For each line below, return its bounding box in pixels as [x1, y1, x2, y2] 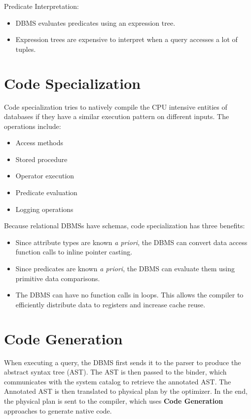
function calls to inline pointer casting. [15, 247, 133, 257]
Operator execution [15, 170, 74, 181]
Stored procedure [15, 154, 68, 164]
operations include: [4, 121, 61, 131]
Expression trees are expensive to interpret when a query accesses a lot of [15, 34, 238, 44]
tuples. [15, 43, 36, 54]
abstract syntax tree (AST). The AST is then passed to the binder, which [4, 367, 227, 377]
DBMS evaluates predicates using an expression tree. [15, 17, 176, 28]
